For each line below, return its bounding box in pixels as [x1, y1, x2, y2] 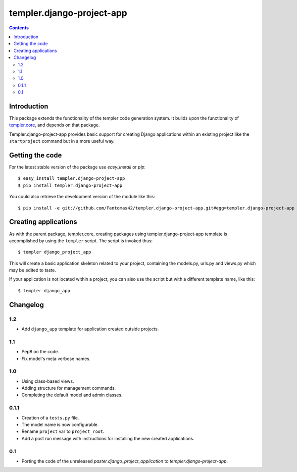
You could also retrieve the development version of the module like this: [9, 194, 155, 200]
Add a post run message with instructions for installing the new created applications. [21, 435, 195, 441]
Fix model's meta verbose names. [21, 356, 91, 362]
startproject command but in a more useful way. [9, 138, 115, 144]
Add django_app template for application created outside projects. [21, 326, 159, 332]
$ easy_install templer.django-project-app [18, 176, 125, 181]
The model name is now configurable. [21, 421, 99, 427]
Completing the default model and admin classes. [21, 392, 123, 398]
